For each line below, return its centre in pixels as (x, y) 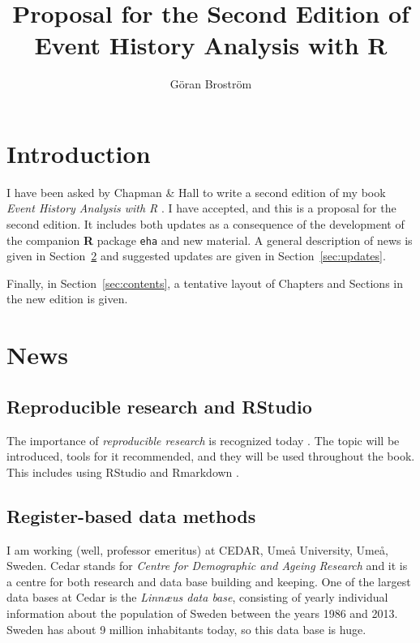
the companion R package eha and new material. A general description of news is (210, 240)
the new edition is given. (67, 299)
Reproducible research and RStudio (159, 406)
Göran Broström (211, 84)
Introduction (79, 153)
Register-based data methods (131, 515)
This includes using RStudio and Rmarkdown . (123, 472)
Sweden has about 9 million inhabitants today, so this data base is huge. (186, 629)
